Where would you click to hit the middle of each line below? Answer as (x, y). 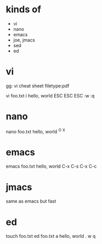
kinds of (24, 9)
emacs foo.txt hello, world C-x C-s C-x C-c (51, 166)
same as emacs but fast (31, 201)
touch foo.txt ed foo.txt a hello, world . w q (51, 236)
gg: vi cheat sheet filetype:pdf (38, 86)
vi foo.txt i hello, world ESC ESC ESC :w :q (50, 95)
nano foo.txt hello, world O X (36, 131)
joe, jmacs (24, 40)
